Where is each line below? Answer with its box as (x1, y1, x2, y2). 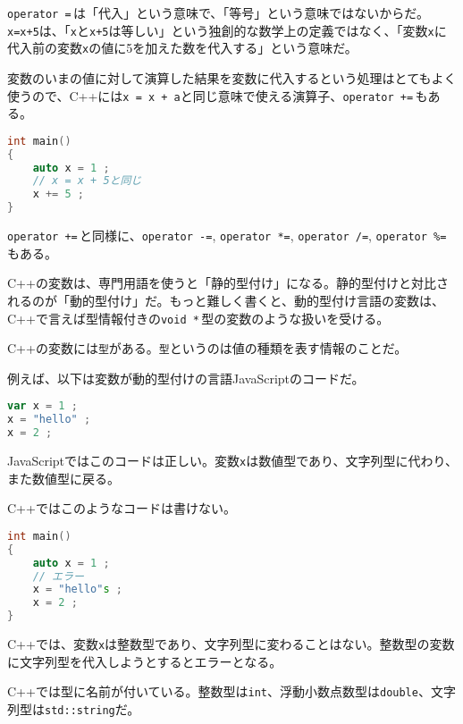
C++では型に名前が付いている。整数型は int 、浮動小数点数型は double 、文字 (7, 682, 456, 701)
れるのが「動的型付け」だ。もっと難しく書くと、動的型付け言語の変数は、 (7, 290, 445, 309)
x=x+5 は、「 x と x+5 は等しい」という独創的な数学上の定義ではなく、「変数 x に (7, 21, 447, 39)
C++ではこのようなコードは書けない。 (7, 499, 236, 518)
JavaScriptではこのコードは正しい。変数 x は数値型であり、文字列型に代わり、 (7, 451, 458, 470)
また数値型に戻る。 (7, 468, 120, 487)
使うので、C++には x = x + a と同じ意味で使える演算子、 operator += (7, 86, 414, 105)
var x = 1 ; (7, 400, 78, 413)
